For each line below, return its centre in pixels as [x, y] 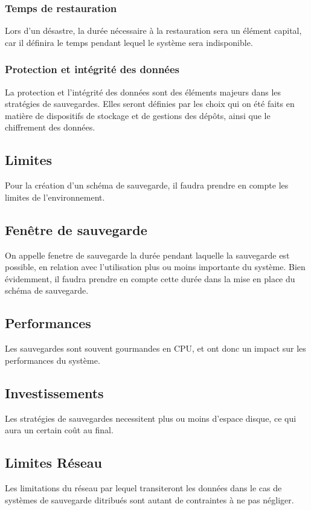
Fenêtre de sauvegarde [76, 229]
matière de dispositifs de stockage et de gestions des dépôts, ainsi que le [138, 115]
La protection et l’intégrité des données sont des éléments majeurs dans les [143, 92]
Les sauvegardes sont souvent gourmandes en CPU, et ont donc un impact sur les [155, 348]
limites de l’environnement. [55, 197]
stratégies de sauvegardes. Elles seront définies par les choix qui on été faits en [150, 104]
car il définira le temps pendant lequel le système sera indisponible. [129, 42]
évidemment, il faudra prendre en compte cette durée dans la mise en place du [150, 278]
